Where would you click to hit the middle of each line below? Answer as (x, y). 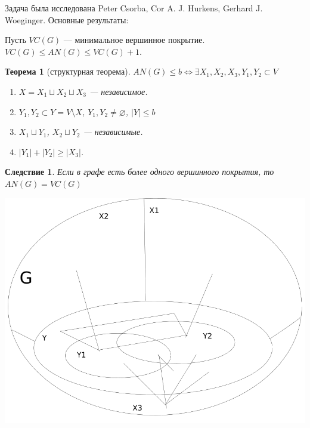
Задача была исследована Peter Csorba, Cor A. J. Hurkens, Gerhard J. (134, 8)
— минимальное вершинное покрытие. (134, 40)
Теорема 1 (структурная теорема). (68, 71)
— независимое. (119, 91)
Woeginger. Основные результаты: (67, 19)
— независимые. (113, 132)
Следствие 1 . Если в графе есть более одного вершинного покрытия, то (139, 172)
